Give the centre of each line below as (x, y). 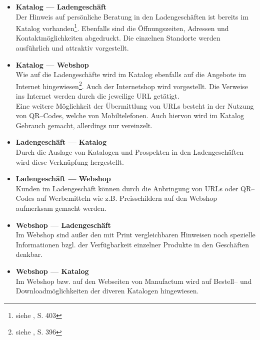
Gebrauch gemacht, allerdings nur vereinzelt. (84, 125)
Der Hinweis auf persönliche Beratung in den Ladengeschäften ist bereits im (132, 16)
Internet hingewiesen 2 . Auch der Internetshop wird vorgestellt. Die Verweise (132, 85)
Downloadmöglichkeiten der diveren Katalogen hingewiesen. (107, 291)
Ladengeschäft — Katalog (61, 142)
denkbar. (29, 254)
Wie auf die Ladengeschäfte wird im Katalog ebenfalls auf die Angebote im (131, 74)
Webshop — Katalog (52, 271)
